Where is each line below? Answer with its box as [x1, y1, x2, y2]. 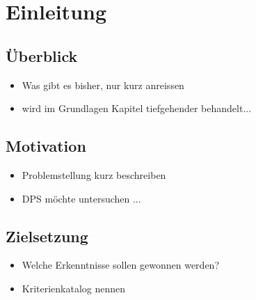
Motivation [6, 135, 86, 157]
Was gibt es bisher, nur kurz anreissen [22, 77, 184, 92]
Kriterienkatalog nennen [22, 281, 126, 295]
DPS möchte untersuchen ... [22, 191, 141, 205]
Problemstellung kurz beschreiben [22, 167, 166, 182]
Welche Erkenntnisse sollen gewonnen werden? [22, 258, 220, 272]
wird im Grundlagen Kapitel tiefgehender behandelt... [22, 101, 252, 116]
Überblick [6, 45, 78, 66]
